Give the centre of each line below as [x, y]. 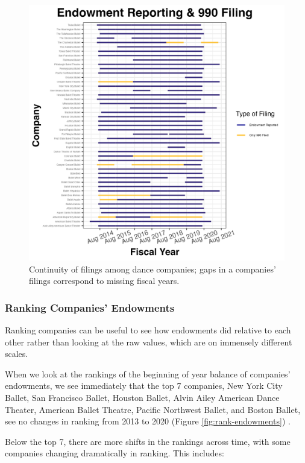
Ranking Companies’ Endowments [90, 307]
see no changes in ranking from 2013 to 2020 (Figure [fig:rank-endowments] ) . [148, 421]
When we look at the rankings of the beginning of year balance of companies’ [148, 373]
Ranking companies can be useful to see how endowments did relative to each [148, 330]
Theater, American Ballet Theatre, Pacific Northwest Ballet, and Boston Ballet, [153, 409]
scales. [17, 354]
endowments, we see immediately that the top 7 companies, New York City [144, 386]
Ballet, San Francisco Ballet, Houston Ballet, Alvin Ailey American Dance [142, 397]
